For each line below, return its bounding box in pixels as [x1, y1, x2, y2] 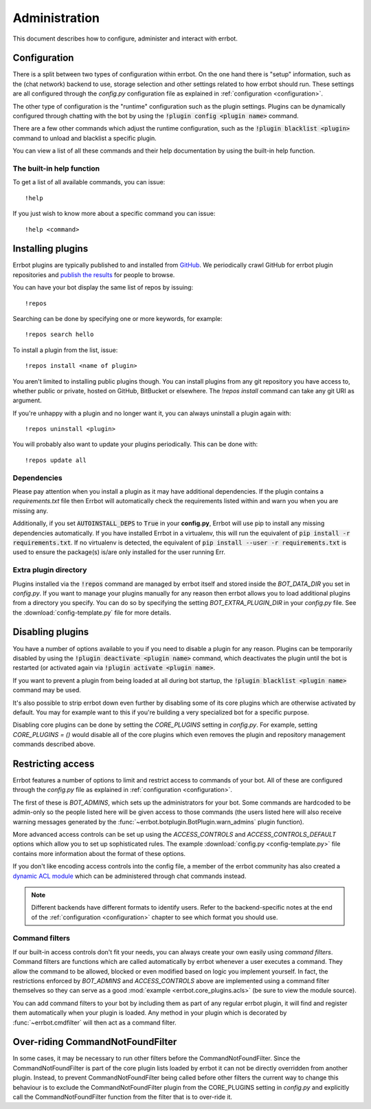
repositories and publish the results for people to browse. [12, 270, 175, 278]
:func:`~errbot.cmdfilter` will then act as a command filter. [12, 1018, 177, 1026]
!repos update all [25, 456, 87, 464]
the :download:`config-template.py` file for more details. [12, 608, 172, 617]
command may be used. [12, 686, 82, 694]
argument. [12, 396, 43, 405]
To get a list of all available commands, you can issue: [12, 178, 166, 186]
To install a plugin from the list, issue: [12, 346, 118, 354]
